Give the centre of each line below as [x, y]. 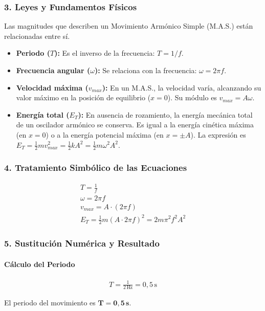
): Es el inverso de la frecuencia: [105, 53]
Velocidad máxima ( [52, 87]
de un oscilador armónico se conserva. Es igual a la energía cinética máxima [135, 125]
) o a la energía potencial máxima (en [105, 134]
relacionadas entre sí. [37, 36]
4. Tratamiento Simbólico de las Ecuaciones [96, 168]
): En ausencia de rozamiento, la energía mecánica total [165, 114]
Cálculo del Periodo [40, 264]
